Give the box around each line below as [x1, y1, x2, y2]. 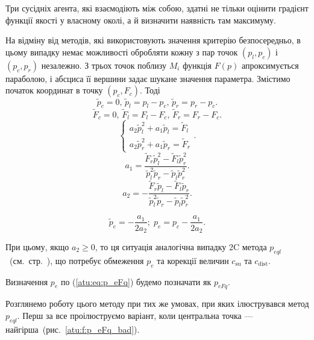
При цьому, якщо [5, 240, 69, 253]
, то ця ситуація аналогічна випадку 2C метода [95, 240, 267, 253]
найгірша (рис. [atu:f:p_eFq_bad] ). [5, 323, 140, 335]
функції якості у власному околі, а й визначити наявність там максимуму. [5, 13, 277, 26]
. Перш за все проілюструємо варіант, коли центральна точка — [17, 309, 253, 321]
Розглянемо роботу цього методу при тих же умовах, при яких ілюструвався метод [5, 297, 309, 310]
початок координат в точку [5, 84, 103, 96]
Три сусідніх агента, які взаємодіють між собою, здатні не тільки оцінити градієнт [5, 2, 309, 14]
